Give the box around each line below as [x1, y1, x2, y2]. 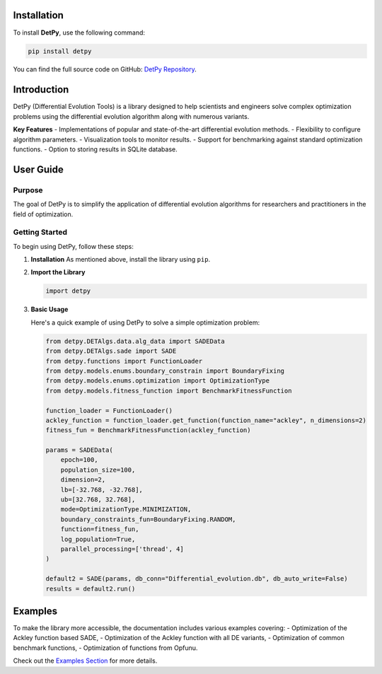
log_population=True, [60, 535, 136, 543]
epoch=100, [60, 456, 98, 464]
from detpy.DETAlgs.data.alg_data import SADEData [45, 337, 226, 345]
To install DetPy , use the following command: [13, 28, 145, 37]
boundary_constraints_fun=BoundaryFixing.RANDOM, [60, 515, 236, 523]
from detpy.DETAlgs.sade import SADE [45, 347, 177, 355]
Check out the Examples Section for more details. [13, 656, 158, 665]
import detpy [45, 287, 91, 295]
